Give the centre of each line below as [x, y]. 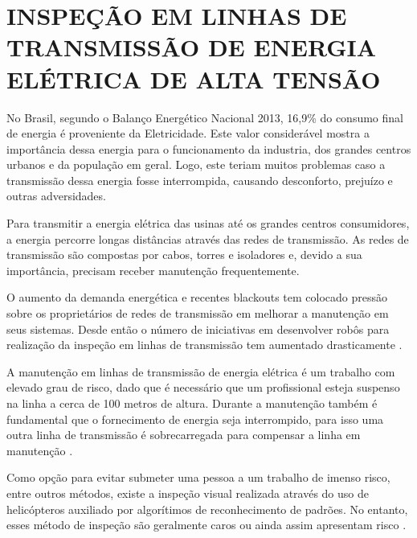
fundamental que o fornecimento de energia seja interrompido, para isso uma [195, 419]
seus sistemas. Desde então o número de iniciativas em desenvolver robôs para [198, 329]
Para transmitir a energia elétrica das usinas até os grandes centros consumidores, [208, 223]
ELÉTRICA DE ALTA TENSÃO [194, 78]
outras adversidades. [56, 196]
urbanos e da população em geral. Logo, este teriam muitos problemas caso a [196, 164]
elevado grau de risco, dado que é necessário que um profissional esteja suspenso [203, 387]
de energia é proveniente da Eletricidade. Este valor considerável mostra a [188, 133]
